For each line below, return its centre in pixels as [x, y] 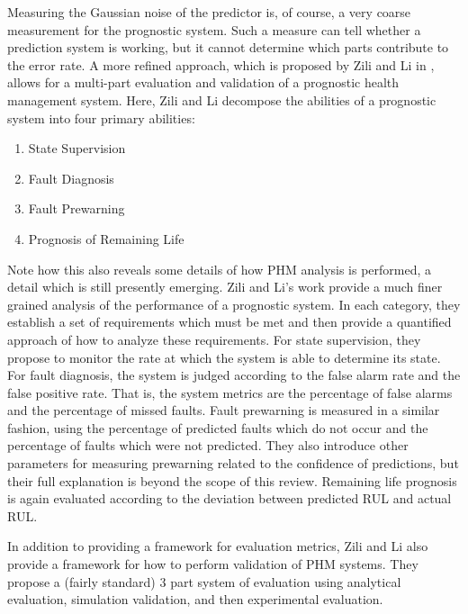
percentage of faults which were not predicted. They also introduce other [208, 445]
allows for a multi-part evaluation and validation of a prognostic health [203, 82]
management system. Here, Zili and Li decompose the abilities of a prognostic [222, 99]
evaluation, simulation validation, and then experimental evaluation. [195, 599]
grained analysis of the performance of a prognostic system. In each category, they [234, 304]
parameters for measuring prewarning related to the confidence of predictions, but [233, 463]
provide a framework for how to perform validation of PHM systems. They [213, 564]
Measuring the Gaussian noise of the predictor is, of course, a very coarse [209, 12]
